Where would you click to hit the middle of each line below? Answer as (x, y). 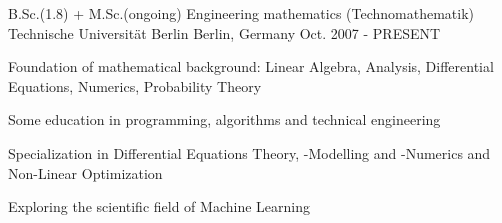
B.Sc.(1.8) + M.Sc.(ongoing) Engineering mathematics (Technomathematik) (241, 13)
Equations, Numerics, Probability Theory (135, 85)
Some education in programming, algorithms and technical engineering (224, 119)
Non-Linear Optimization (85, 172)
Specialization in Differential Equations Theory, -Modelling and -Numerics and (249, 152)
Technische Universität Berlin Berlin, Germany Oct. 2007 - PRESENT (224, 32)
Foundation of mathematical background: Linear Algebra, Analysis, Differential (251, 66)
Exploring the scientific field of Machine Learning (159, 206)
